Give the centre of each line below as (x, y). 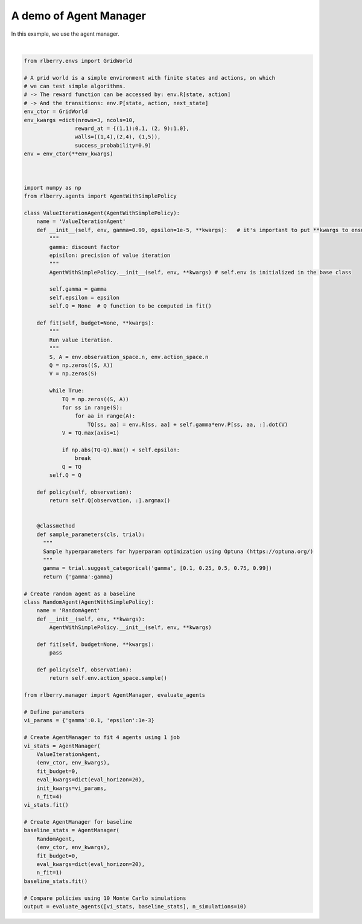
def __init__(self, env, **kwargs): (91, 619)
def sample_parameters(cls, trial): (91, 534)
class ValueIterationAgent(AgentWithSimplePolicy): (102, 213)
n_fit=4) (49, 796)
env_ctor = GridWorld (56, 111)
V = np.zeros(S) (73, 374)
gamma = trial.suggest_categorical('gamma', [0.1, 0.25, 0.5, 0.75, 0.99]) (158, 568)
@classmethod (56, 526)
